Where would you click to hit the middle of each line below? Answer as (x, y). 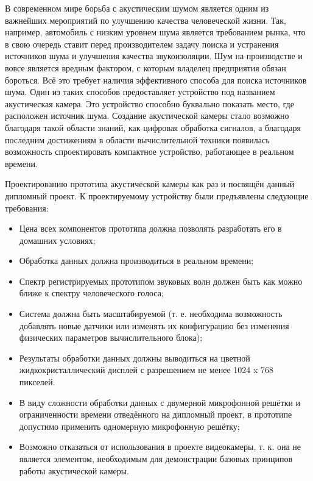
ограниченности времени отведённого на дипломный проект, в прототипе (156, 414)
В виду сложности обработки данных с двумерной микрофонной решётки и (160, 402)
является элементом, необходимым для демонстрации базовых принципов (156, 458)
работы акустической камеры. (74, 470)
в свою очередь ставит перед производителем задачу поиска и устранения (142, 44)
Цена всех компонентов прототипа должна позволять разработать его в (150, 228)
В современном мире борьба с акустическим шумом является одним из (137, 8)
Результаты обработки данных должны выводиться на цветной (135, 358)
